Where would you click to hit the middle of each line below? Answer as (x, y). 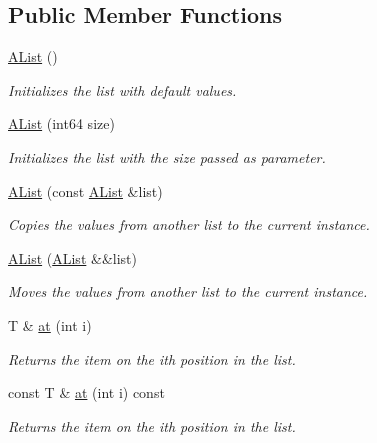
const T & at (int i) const (86, 392)
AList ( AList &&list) (72, 257)
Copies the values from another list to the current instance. (189, 224)
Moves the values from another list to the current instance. (188, 291)
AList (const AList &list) (85, 190)
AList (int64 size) (61, 123)
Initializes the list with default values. (122, 89)
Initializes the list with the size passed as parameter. (167, 156)
